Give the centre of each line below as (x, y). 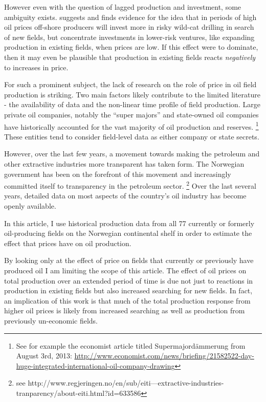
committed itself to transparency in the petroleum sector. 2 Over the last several (130, 185)
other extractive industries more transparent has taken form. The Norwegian (124, 163)
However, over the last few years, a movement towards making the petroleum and (132, 154)
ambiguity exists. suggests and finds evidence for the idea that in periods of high (130, 17)
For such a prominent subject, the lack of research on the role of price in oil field (130, 84)
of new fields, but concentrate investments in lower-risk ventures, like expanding (129, 37)
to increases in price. (36, 67)
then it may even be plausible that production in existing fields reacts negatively (130, 57)
